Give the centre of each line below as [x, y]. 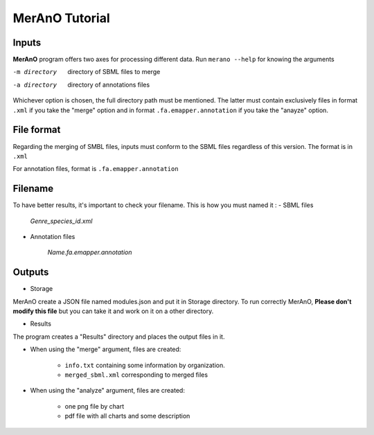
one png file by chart [95, 406]
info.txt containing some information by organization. [145, 365]
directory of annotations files [109, 85]
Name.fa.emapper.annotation [90, 252]
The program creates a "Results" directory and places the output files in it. [119, 337]
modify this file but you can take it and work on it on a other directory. [113, 311]
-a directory [35, 85]
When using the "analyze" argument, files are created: [107, 391]
